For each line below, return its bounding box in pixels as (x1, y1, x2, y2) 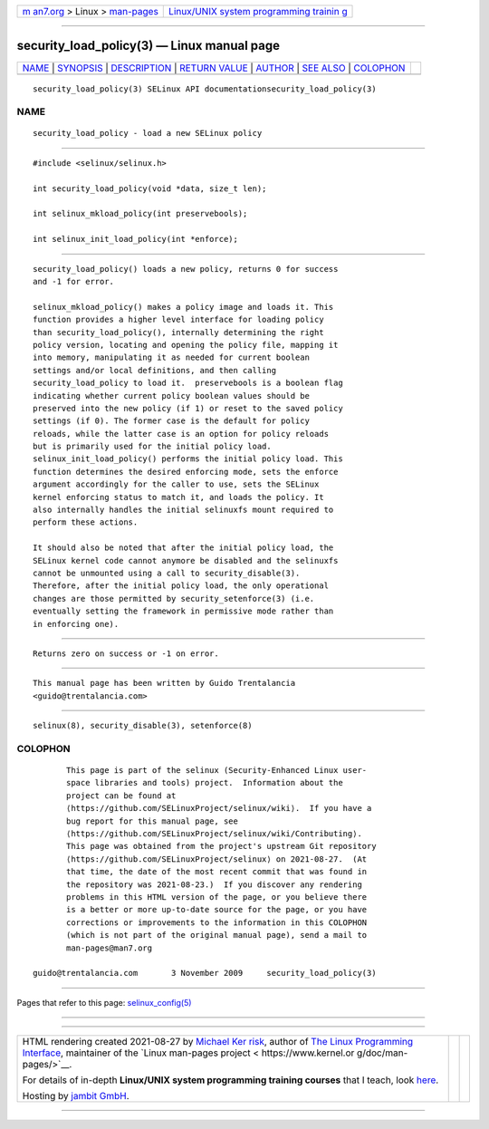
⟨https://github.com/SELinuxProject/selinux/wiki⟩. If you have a (66, 803, 372, 814)
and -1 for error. (33, 276, 115, 286)
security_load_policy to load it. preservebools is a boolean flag (33, 378, 343, 389)
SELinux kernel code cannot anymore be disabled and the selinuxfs (33, 555, 339, 565)
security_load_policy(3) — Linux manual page (16, 38, 281, 53)
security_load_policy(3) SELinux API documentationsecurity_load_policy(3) (33, 83, 377, 94)
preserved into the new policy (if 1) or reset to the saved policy (33, 403, 343, 413)
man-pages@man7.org (66, 942, 153, 953)
